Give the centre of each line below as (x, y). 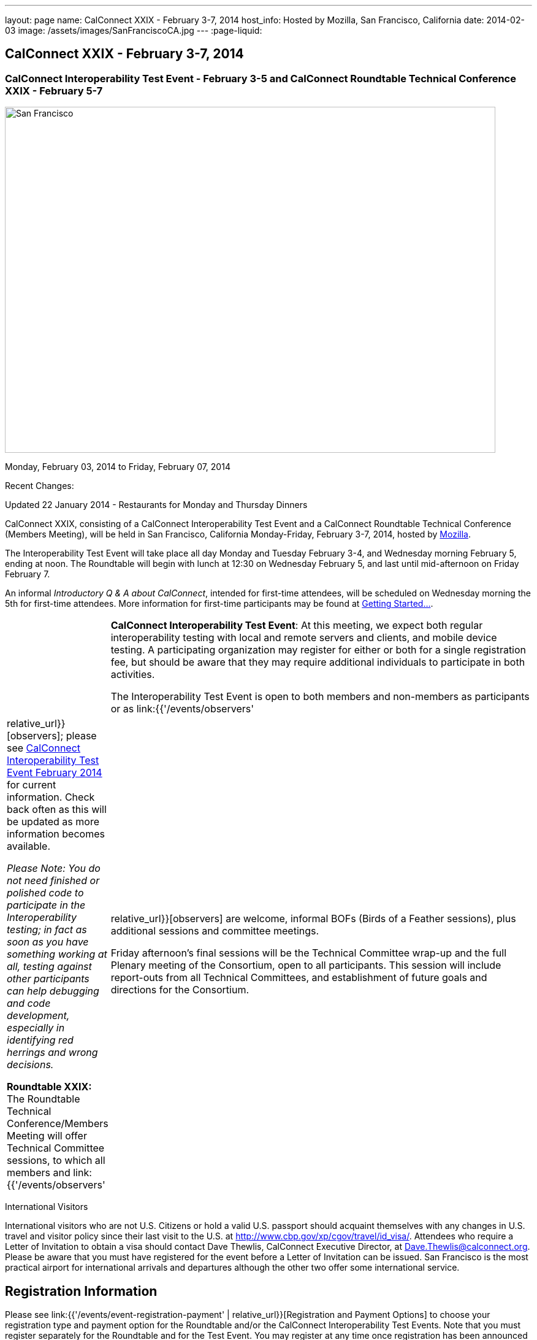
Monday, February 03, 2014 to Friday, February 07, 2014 (118, 467)
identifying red (40, 1040)
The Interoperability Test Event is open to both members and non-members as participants (320, 697)
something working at (57, 954)
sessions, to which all (56, 1161)
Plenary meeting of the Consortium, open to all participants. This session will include (306, 965)
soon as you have (48, 942)
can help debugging (53, 991)
